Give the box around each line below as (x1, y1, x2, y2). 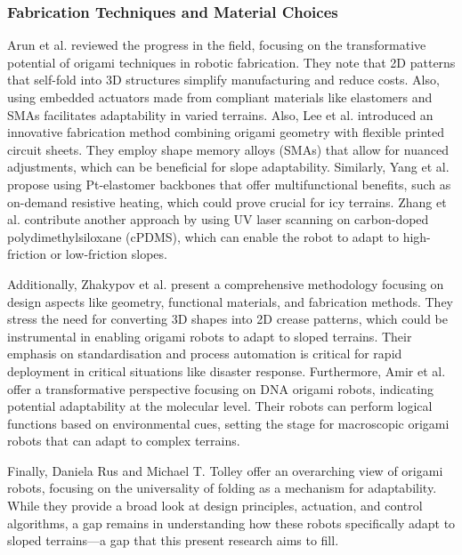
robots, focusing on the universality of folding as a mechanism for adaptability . (7, 479, 437, 497)
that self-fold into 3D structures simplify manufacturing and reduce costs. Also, (7, 70, 440, 89)
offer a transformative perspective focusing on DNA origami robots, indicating (7, 379, 434, 398)
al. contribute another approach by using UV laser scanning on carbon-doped (7, 210, 429, 229)
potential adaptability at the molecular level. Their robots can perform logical (7, 397, 433, 415)
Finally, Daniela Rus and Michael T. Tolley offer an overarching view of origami (7, 461, 443, 479)
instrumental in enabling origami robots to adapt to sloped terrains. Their (7, 326, 412, 345)
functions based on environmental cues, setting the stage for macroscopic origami (7, 414, 450, 432)
